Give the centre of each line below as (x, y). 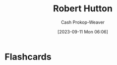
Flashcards (28, 57)
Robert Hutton (83, 9)
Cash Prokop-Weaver (83, 22)
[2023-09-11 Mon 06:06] (83, 32)
